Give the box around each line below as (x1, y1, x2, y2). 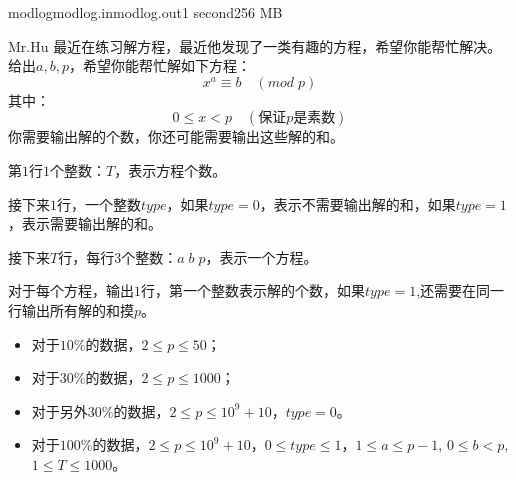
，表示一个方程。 (205, 246, 318, 267)
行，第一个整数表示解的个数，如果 (141, 280, 365, 301)
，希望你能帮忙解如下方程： (68, 55, 251, 76)
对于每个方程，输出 (8, 280, 134, 301)
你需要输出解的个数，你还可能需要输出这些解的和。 (8, 126, 344, 147)
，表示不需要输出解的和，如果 (259, 193, 456, 214)
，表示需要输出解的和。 (8, 213, 162, 234)
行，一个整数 (57, 193, 141, 214)
